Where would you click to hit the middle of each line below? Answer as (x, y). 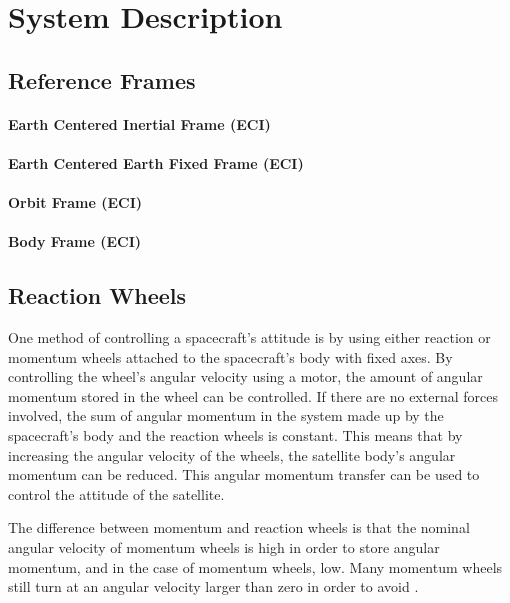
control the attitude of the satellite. (116, 493)
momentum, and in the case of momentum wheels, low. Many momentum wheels (255, 566)
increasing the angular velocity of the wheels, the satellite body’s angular (232, 454)
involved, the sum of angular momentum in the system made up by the (226, 415)
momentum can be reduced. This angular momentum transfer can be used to (244, 474)
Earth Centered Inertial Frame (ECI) (139, 123)
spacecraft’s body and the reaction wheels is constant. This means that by (235, 435)
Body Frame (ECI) (74, 241)
